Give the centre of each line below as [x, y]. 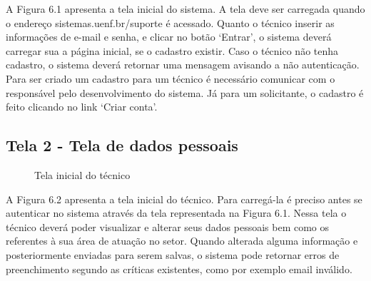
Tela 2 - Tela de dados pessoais [122, 145]
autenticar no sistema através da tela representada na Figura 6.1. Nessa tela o [176, 213]
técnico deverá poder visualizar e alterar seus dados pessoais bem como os [168, 226]
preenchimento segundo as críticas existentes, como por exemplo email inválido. [179, 269]
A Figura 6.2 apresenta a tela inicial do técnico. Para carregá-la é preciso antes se [184, 199]
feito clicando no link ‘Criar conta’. [82, 107]
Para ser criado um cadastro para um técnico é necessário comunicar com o [171, 78]
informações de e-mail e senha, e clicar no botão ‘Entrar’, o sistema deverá [169, 37]
